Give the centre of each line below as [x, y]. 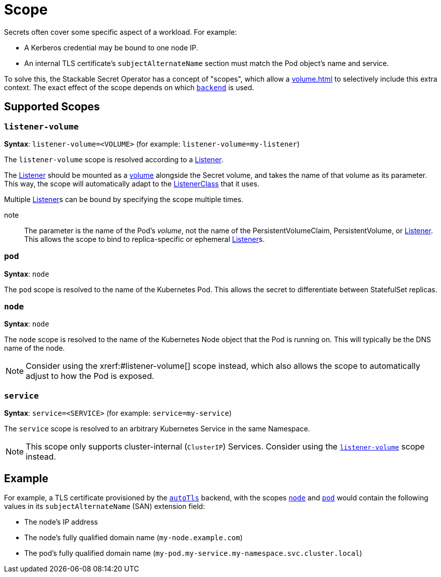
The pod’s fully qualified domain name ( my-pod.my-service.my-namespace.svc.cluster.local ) [193, 553]
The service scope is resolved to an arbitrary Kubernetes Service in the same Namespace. [157, 429]
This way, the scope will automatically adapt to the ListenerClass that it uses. [132, 183]
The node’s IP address [61, 522]
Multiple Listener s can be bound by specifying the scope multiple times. [124, 199]
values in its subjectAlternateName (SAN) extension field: [105, 506]
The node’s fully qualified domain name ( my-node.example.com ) [133, 538]
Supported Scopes [52, 107]
